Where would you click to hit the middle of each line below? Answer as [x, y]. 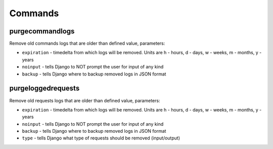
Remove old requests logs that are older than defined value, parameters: [85, 100]
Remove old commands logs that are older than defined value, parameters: [87, 44]
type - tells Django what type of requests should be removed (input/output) [101, 138]
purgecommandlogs [42, 31]
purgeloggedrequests [44, 88]
